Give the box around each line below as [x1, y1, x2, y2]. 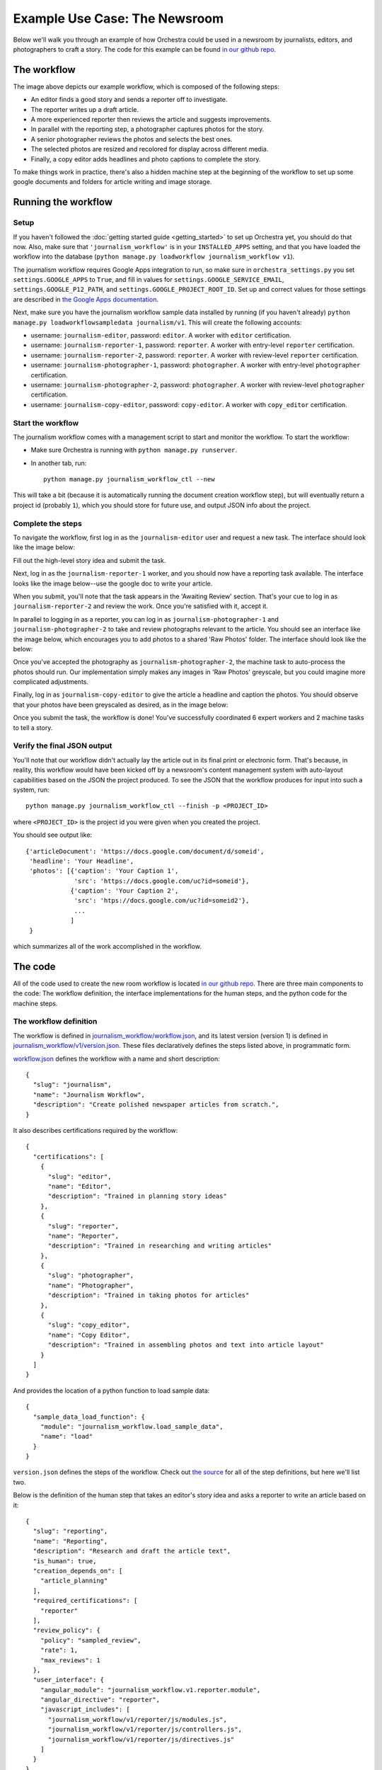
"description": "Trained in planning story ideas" [47, 1192, 228, 1200]
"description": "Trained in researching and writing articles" [47, 1242, 272, 1250]
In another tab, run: [30, 459, 87, 467]
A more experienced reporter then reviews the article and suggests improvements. [30, 115, 272, 124]
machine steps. [13, 999, 58, 1007]
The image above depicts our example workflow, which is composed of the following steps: [13, 82, 279, 91]
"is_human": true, [33, 1557, 97, 1565]
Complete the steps [13, 518, 83, 528]
